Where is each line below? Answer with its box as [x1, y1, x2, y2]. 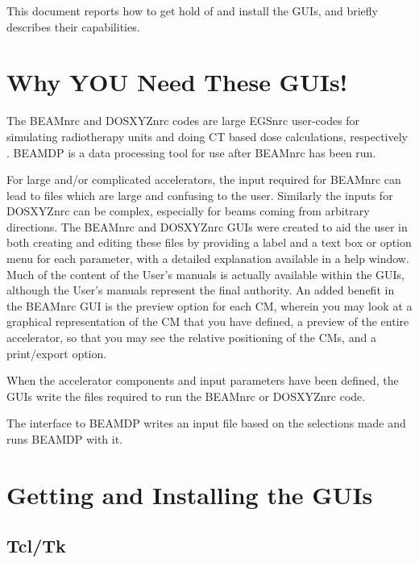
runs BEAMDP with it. [6, 431, 123, 447]
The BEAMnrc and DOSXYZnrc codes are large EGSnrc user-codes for [6, 112, 360, 129]
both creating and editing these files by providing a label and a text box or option [6, 234, 412, 251]
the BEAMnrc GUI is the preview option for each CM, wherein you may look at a [6, 297, 413, 314]
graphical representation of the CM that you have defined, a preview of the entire [6, 313, 409, 330]
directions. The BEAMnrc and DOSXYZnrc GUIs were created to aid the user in [6, 218, 408, 235]
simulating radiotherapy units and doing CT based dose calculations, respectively [6, 127, 408, 144]
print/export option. [6, 344, 107, 361]
